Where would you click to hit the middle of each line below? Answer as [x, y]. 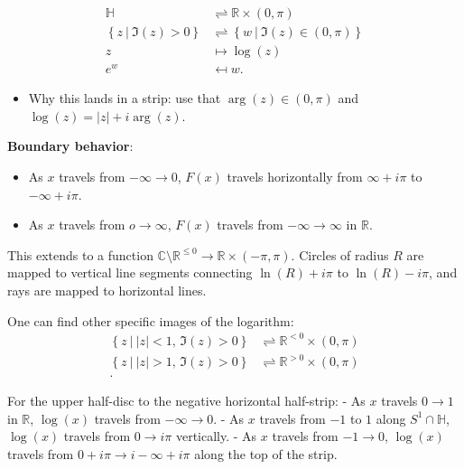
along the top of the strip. [266, 454]
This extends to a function [80, 254]
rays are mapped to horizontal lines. [107, 290]
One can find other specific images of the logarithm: [151, 320]
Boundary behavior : [70, 146]
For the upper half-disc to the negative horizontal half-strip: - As [186, 401]
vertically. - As [216, 436]
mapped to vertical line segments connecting [130, 272]
